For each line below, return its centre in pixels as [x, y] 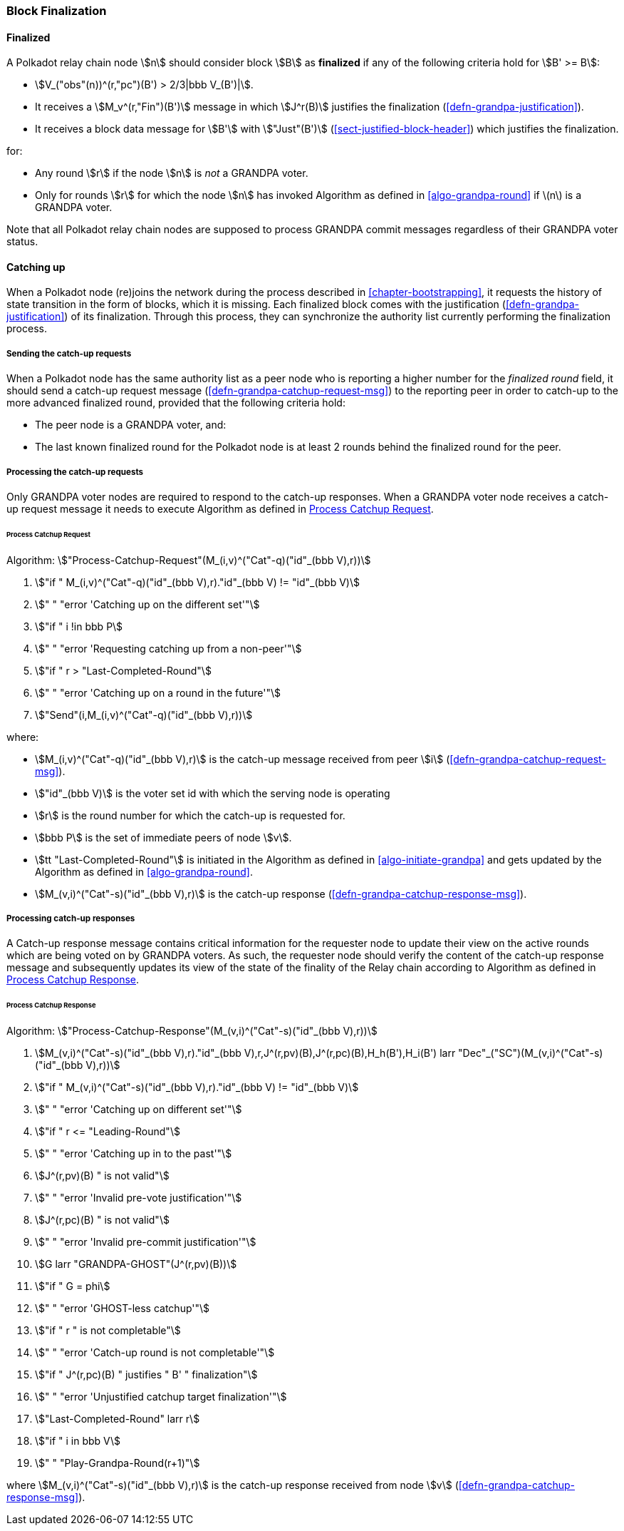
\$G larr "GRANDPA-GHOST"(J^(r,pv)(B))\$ [136, 1264]
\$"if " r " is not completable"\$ [108, 1331]
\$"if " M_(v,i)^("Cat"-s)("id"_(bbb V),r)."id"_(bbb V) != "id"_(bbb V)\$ [197, 1087]
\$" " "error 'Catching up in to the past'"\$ [134, 1154]
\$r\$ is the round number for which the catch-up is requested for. [190, 815]
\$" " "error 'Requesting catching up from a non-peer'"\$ [168, 648]
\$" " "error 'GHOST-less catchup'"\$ [123, 1309]
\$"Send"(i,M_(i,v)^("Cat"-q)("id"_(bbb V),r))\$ [144, 715]
